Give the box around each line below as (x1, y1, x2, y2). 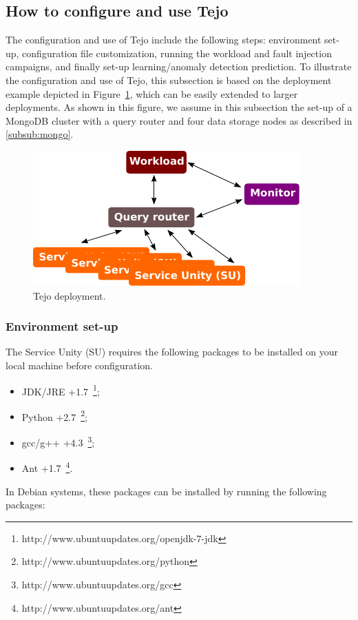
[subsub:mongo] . (6, 127, 74, 141)
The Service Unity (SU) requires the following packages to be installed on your (6, 344, 338, 359)
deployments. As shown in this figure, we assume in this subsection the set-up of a (6, 100, 352, 114)
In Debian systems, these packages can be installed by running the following (6, 484, 327, 498)
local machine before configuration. (6, 358, 153, 372)
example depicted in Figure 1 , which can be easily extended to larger (6, 86, 298, 101)
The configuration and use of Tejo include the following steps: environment (6, 32, 322, 47)
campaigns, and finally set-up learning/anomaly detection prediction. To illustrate (6, 59, 352, 74)
